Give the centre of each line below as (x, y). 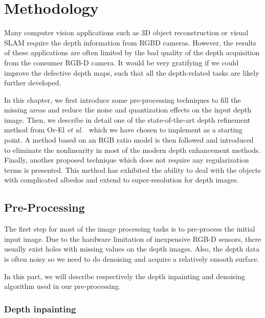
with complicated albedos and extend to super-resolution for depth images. (122, 180)
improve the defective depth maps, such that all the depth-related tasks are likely (132, 72)
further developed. (33, 83)
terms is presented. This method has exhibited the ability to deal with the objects (132, 169)
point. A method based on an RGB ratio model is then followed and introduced (129, 140)
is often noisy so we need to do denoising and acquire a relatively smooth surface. (132, 259)
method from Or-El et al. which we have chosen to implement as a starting (124, 130)
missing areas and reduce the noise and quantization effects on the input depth (128, 110)
